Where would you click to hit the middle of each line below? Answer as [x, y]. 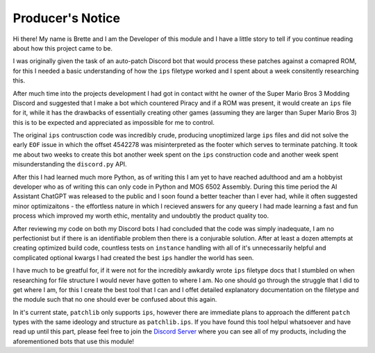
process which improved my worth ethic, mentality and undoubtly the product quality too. [141, 216]
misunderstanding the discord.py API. [70, 164]
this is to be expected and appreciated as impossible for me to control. [114, 122]
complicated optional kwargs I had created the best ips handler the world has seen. [133, 257]
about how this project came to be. [62, 48]
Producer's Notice [67, 18]
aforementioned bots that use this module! [74, 341]
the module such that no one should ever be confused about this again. [115, 300]
